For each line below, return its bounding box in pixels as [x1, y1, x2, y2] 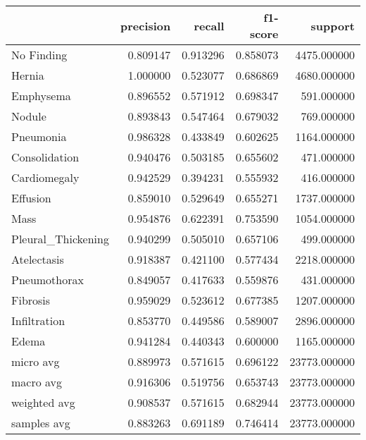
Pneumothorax [11, 271, 84, 288]
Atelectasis [11, 251, 64, 267]
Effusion [11, 190, 51, 206]
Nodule [11, 108, 46, 124]
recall [194, 17, 225, 34]
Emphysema [11, 87, 71, 104]
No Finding [11, 47, 68, 63]
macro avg [11, 374, 63, 390]
